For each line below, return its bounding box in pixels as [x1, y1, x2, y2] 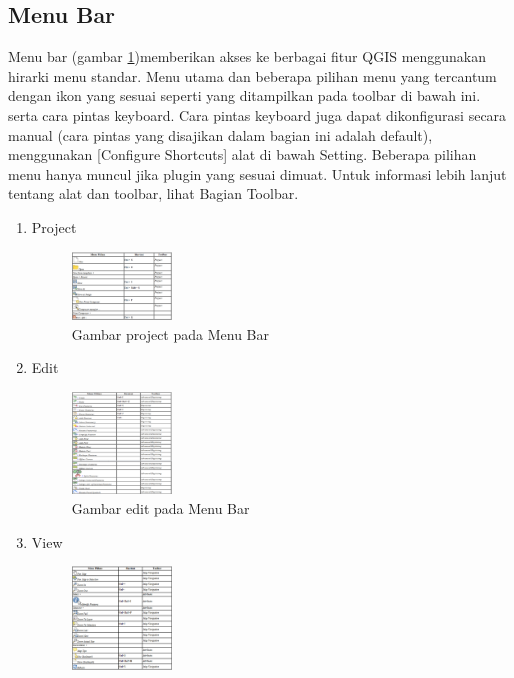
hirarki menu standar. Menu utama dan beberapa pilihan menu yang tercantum [8, 65, 497, 86]
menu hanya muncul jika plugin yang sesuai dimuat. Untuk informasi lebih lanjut [8, 163, 507, 184]
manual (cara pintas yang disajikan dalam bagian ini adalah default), [8, 124, 433, 145]
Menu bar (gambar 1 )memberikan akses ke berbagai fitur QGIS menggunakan [8, 46, 487, 67]
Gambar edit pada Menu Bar [71, 498, 250, 519]
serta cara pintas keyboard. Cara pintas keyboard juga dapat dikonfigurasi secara [8, 104, 507, 125]
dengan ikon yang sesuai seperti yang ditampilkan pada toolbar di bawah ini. [8, 85, 481, 106]
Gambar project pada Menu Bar [71, 323, 270, 344]
